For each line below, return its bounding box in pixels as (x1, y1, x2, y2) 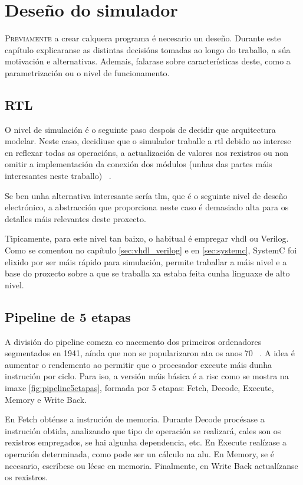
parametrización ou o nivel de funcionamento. (5, 66, 170, 79)
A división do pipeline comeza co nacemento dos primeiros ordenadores (5, 335, 262, 347)
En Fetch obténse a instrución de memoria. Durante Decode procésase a (5, 413, 265, 425)
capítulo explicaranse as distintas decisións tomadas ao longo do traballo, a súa (5, 43, 291, 56)
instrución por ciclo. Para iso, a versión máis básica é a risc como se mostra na (5, 370, 289, 382)
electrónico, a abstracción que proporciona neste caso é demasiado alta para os (5, 201, 289, 213)
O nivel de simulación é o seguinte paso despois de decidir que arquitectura (5, 123, 276, 135)
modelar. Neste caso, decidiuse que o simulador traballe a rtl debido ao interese (5, 135, 291, 147)
